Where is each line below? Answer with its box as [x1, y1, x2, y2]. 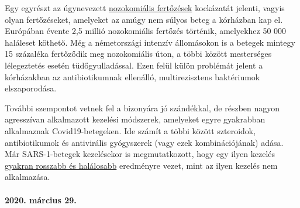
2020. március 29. [5, 193, 77, 206]
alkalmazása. [5, 171, 50, 183]
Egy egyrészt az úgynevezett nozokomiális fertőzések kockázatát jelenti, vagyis [5, 2, 285, 13]
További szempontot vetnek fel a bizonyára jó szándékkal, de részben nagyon [5, 101, 280, 114]
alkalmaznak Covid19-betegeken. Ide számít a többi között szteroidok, [5, 124, 256, 137]
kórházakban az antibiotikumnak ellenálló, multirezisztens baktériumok [5, 70, 260, 83]
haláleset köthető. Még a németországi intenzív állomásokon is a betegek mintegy [5, 36, 295, 48]
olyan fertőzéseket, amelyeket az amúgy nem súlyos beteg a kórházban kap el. [5, 13, 283, 25]
